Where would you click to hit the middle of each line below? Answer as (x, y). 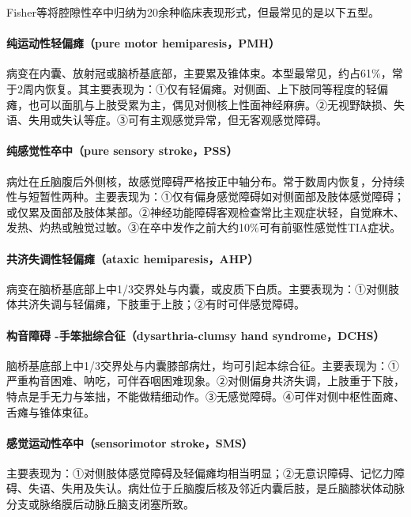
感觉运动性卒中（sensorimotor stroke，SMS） (130, 442)
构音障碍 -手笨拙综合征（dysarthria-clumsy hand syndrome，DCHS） (196, 335)
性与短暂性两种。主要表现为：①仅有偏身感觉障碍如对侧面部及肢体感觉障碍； (205, 196)
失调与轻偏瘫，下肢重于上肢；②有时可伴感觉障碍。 (172, 304)
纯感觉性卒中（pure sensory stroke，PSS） (122, 151)
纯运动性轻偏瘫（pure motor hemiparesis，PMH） (143, 43)
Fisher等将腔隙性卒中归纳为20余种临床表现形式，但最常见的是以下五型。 (193, 12)
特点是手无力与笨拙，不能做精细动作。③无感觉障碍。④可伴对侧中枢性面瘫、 (205, 396)
